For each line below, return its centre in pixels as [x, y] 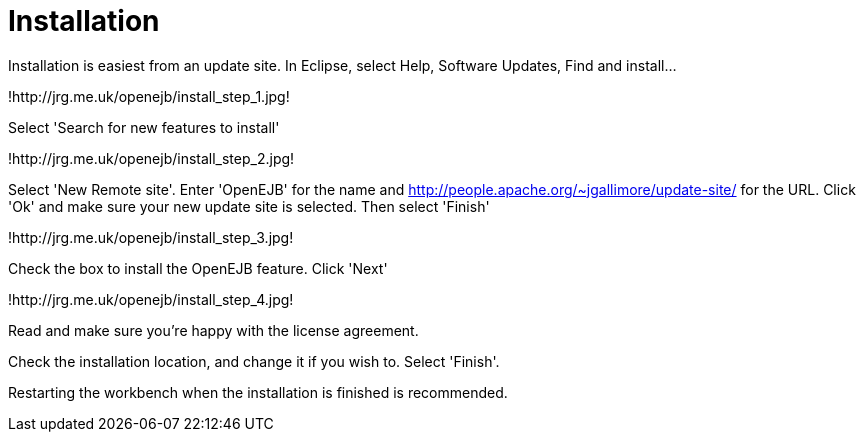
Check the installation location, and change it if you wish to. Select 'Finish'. [254, 361]
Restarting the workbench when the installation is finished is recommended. [258, 392]
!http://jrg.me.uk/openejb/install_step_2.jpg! [151, 158]
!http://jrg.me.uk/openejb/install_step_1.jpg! [149, 96]
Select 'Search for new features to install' [144, 127]
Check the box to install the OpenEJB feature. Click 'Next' [198, 268]
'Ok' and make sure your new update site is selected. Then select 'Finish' [249, 206]
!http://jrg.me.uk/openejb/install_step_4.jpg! [151, 299]
